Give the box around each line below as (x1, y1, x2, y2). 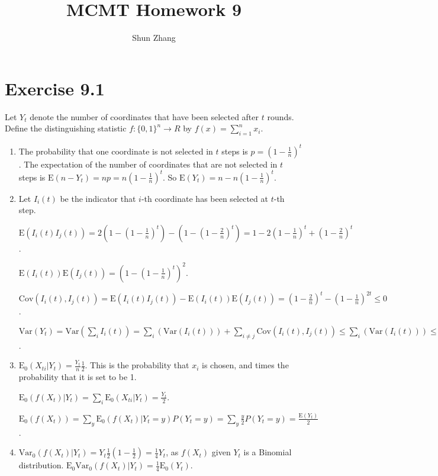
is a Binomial (243, 446, 292, 458)
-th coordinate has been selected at (141, 192, 268, 204)
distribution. (18, 459, 64, 471)
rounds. (267, 110, 294, 123)
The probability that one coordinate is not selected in (18, 144, 213, 157)
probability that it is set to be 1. (18, 371, 137, 383)
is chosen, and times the (202, 359, 289, 371)
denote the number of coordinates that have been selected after (30, 110, 259, 123)
